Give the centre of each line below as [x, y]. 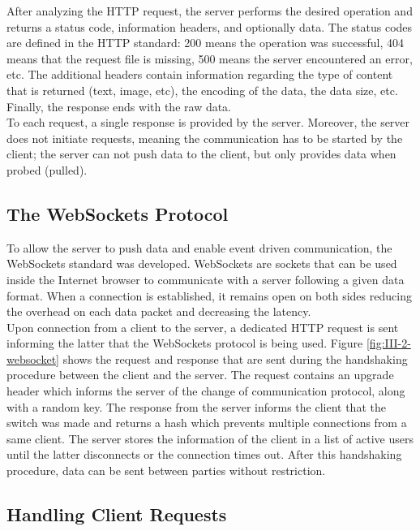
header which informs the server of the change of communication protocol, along [206, 391]
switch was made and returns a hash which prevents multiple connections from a [207, 423]
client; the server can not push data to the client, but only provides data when [201, 154]
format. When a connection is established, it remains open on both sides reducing [209, 295]
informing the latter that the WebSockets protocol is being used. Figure [185, 343]
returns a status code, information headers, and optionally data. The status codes [210, 26]
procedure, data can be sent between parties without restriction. [166, 471]
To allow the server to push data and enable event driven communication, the [199, 247]
